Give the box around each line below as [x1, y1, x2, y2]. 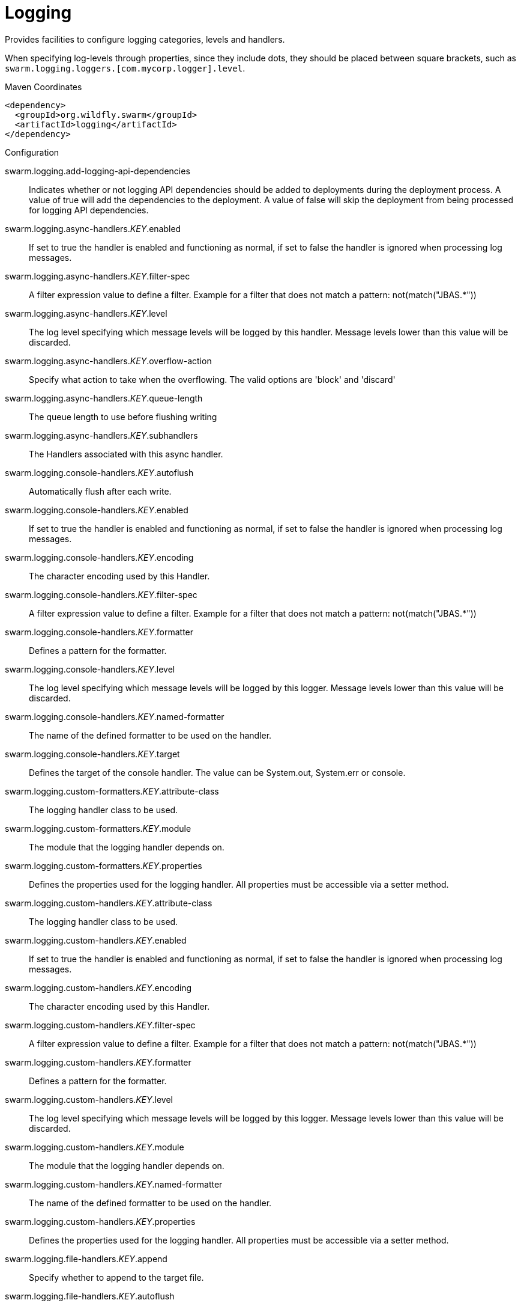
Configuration [5, 147, 59, 157]
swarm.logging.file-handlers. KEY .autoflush [5, 1290, 175, 1301]
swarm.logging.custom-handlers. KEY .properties [5, 1216, 196, 1227]
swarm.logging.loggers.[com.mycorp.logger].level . [5, 63, 245, 73]
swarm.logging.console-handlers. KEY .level [5, 664, 175, 674]
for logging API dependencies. [29, 204, 149, 215]
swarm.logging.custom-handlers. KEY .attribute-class [5, 897, 212, 908]
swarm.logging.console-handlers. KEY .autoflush [5, 467, 194, 478]
